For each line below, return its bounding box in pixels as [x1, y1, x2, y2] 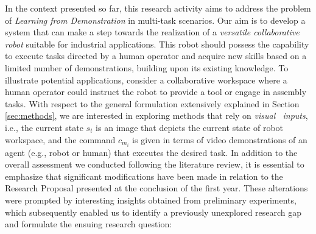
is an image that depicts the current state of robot [96, 121, 284, 133]
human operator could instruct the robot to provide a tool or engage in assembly [5, 85, 307, 98]
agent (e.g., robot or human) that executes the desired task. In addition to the [5, 146, 298, 158]
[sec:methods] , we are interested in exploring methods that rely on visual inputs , [5, 109, 308, 122]
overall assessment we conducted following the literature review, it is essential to [5, 158, 304, 171]
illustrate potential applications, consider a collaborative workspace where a [5, 73, 287, 86]
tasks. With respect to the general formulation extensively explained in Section [5, 97, 300, 110]
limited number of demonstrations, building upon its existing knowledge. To [5, 61, 289, 74]
